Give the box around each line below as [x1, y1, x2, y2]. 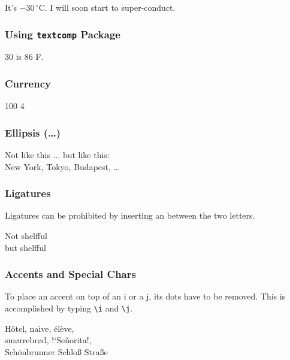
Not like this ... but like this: [5, 149, 110, 161]
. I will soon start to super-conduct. [44, 1, 176, 13]
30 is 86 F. [5, 50, 44, 63]
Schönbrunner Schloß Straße [5, 345, 108, 358]
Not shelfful [5, 229, 47, 241]
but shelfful [5, 241, 46, 253]
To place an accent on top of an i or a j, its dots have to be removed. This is [5, 290, 286, 302]
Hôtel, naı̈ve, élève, [5, 322, 74, 334]
